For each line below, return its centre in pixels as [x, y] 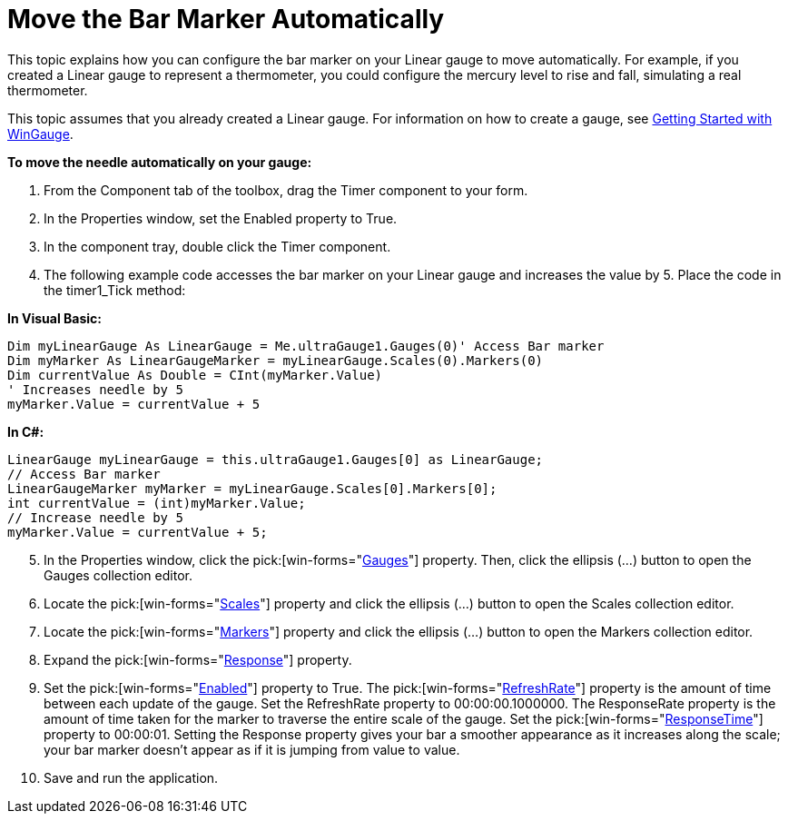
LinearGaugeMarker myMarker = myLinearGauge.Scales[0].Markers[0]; [252, 488]
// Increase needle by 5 [95, 517]
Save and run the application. [131, 777]
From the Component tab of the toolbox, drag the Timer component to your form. [286, 190]
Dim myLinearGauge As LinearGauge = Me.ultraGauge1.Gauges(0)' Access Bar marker [306, 346]
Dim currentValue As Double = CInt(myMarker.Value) [195, 375]
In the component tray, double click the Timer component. [217, 246]
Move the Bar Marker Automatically [226, 19]
